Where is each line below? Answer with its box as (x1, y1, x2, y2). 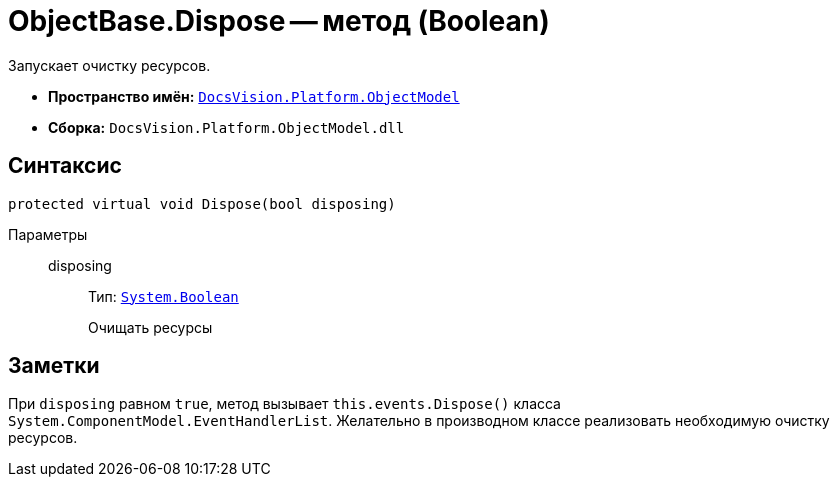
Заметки (8, 353, 100, 379)
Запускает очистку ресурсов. (8, 56, 211, 74)
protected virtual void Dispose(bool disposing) (8, 195, 396, 212)
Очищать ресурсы (88, 318, 213, 336)
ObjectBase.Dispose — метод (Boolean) (8, 4, 550, 38)
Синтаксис (8, 153, 122, 179)
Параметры (8, 225, 88, 243)
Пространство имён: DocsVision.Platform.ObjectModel (48, 87, 460, 105)
